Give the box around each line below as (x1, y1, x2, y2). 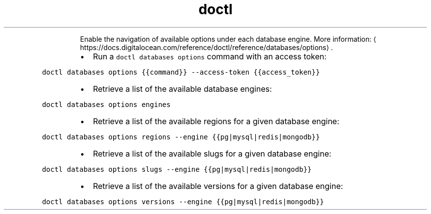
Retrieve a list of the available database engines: (92, 83, 272, 94)
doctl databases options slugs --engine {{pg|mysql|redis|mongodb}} (42, 165, 312, 173)
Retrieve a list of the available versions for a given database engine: (92, 181, 343, 191)
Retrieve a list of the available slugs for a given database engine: (92, 148, 332, 159)
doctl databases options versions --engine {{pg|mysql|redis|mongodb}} (42, 197, 324, 206)
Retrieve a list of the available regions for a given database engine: (92, 116, 339, 126)
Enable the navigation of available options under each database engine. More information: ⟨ (80, 34, 376, 43)
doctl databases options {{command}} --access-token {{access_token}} (42, 68, 320, 76)
